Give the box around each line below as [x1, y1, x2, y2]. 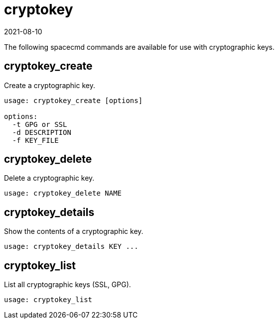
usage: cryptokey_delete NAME [4, 189, 122, 198]
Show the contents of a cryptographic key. [4, 227, 143, 236]
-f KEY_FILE [12, 136, 59, 144]
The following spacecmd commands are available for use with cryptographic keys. [4, 42, 275, 51]
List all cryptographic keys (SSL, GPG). [4, 280, 131, 289]
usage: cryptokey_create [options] [4, 96, 143, 105]
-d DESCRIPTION [12, 128, 71, 136]
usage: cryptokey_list [4, 296, 93, 304]
